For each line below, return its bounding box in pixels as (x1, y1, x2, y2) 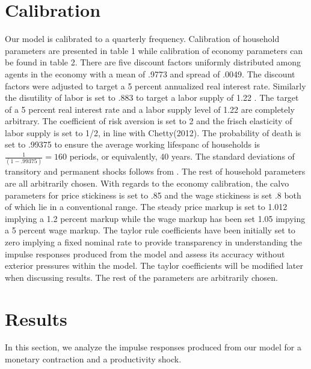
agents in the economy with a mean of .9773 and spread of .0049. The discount (5, 67, 295, 80)
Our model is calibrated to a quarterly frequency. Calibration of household (5, 32, 280, 45)
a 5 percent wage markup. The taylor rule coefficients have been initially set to (5, 224, 295, 236)
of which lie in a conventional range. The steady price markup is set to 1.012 (5, 200, 288, 213)
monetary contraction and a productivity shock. (5, 353, 182, 365)
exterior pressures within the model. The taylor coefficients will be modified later (5, 259, 303, 272)
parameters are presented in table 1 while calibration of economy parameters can (5, 44, 303, 56)
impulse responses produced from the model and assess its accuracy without (5, 247, 285, 260)
